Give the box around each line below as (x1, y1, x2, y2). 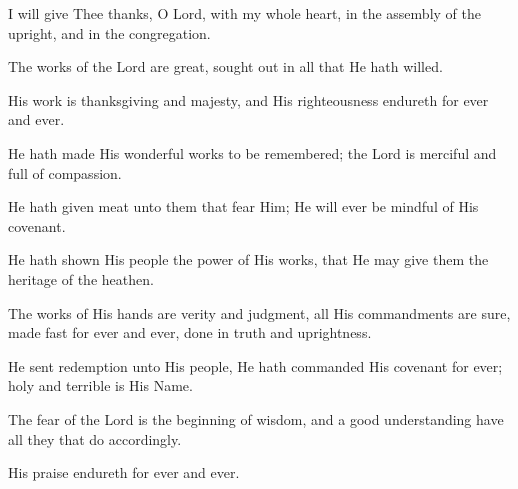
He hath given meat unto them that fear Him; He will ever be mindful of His (8, 196, 479, 217)
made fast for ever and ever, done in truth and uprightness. (8, 322, 372, 343)
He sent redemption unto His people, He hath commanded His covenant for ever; (8, 355, 503, 376)
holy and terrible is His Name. (8, 375, 193, 396)
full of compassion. (8, 162, 122, 183)
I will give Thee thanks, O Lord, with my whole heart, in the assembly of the (8, 3, 481, 23)
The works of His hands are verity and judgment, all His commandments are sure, (8, 302, 511, 323)
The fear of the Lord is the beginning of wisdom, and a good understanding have (8, 408, 504, 429)
